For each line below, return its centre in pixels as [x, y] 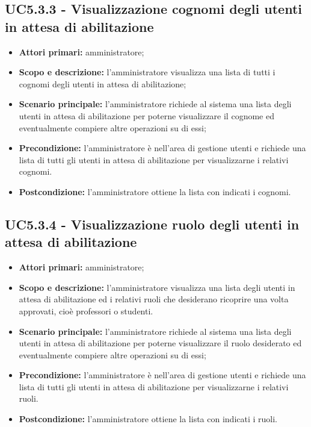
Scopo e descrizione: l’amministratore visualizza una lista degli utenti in [157, 287]
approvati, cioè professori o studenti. [86, 310]
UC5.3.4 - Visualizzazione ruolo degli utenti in [152, 224]
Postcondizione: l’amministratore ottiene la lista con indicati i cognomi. [155, 191]
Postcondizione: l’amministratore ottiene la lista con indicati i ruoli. [148, 419]
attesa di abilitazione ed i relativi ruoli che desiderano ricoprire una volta [154, 299]
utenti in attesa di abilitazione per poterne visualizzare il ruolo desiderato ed [160, 343]
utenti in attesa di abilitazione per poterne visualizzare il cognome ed [146, 115]
